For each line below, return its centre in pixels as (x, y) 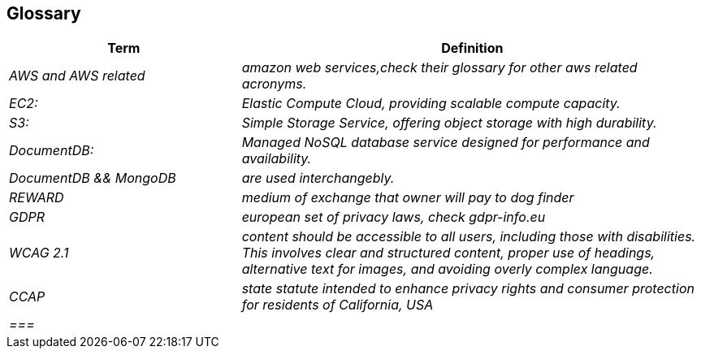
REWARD (37, 198)
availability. (277, 159)
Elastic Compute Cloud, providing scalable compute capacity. (431, 104)
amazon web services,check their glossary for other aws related (439, 68)
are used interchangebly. (318, 178)
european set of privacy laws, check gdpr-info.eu (394, 217)
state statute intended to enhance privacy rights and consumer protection (468, 289)
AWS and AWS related (77, 76)
